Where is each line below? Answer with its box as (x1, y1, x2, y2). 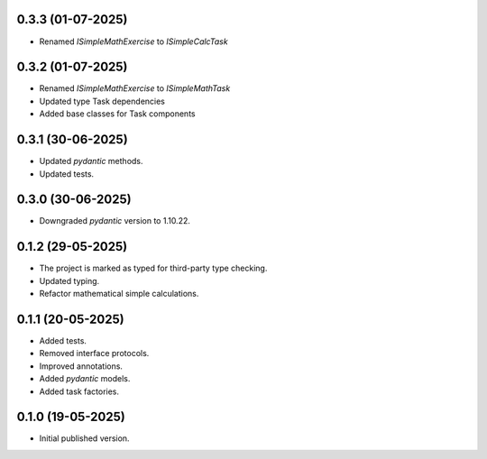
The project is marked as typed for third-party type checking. (39, 262, 268, 274)
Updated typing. (39, 275, 100, 286)
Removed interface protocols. (39, 348, 150, 359)
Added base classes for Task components (39, 108, 196, 119)
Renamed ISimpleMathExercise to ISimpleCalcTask (39, 36, 229, 47)
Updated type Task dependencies (39, 96, 166, 106)
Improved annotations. (39, 361, 124, 372)
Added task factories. (39, 386, 120, 397)
